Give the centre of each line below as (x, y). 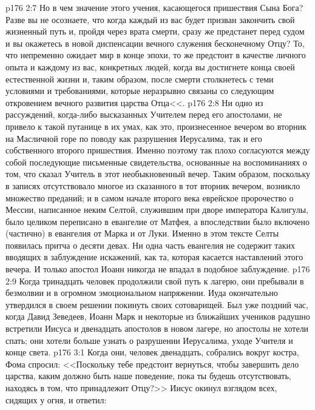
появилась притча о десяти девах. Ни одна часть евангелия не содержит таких (150, 245)
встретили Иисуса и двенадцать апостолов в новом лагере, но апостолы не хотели (157, 328)
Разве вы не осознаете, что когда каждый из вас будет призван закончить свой (150, 19)
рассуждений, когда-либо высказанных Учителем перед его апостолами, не (144, 114)
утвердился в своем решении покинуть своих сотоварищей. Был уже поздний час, (157, 304)
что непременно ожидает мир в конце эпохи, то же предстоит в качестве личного (156, 55)
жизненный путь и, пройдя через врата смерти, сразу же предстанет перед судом (155, 31)
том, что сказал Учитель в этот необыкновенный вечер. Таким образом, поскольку (158, 174)
